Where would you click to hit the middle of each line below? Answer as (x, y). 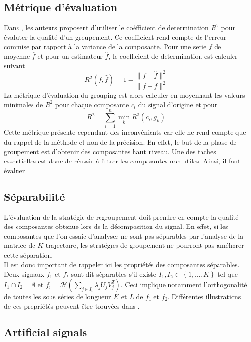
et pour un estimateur (70, 56)
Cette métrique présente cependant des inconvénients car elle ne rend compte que (125, 132)
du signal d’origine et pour (178, 104)
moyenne (17, 56)
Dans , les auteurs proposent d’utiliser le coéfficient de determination (106, 27)
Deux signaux (24, 274)
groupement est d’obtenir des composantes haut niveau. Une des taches (110, 151)
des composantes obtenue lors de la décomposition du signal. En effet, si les (116, 226)
